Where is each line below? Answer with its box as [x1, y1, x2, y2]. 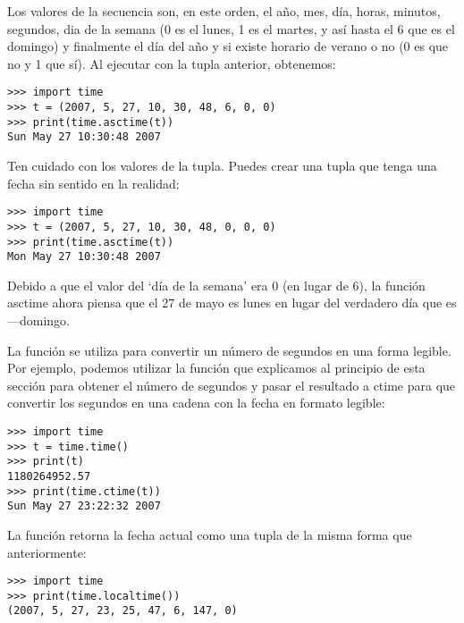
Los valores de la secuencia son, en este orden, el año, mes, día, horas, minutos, [7, 2, 441, 20]
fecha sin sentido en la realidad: [7, 173, 180, 192]
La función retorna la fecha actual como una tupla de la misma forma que [7, 525, 412, 543]
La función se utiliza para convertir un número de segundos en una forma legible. [7, 341, 451, 359]
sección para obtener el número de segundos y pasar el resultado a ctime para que [7, 375, 456, 394]
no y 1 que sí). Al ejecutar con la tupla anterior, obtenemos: [7, 54, 336, 72]
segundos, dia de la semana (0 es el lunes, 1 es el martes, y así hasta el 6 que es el [7, 19, 455, 38]
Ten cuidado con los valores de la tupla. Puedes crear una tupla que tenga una [7, 156, 437, 174]
